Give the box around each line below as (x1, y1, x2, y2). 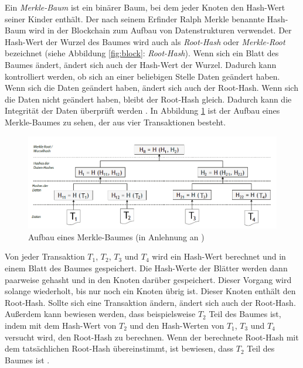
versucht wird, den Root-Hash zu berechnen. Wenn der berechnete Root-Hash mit (5, 330, 299, 343)
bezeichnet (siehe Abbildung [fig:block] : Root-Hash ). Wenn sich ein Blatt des (5, 47, 279, 59)
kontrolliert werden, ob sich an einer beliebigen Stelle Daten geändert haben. (5, 70, 280, 82)
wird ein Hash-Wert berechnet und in (152, 250, 286, 263)
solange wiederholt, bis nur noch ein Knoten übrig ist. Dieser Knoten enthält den (5, 285, 296, 297)
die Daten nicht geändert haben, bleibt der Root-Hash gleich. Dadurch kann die (5, 93, 292, 105)
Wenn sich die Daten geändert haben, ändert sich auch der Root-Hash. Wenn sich (5, 81, 298, 94)
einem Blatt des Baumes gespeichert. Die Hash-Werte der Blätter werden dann (5, 262, 288, 274)
